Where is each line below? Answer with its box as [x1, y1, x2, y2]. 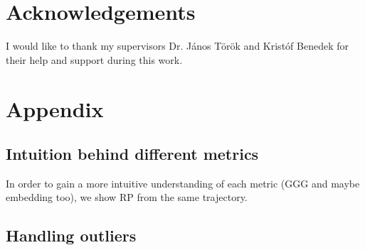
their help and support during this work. [6, 52, 183, 67]
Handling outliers [6, 224, 137, 246]
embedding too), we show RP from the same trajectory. [6, 190, 248, 205]
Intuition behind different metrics [6, 143, 259, 165]
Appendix [6, 94, 104, 123]
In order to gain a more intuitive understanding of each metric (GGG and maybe [6, 175, 360, 190]
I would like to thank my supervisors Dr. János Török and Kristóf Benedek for [6, 38, 349, 53]
